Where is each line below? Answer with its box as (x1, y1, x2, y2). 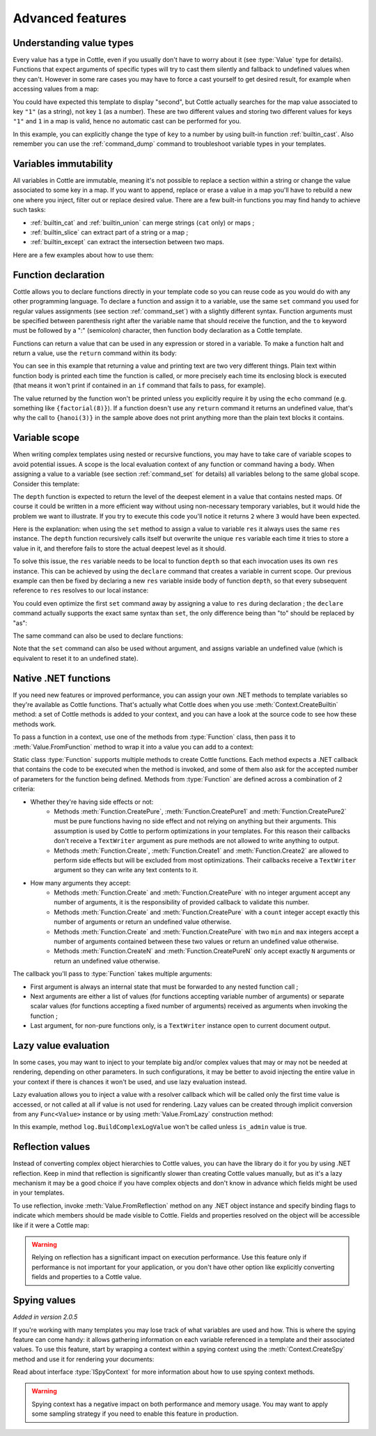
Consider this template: (13, 479, 80, 488)
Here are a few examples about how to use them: (13, 250, 154, 259)
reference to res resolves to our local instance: (13, 586, 149, 594)
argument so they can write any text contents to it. (54, 866, 198, 874)
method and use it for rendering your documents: (13, 1354, 155, 1363)
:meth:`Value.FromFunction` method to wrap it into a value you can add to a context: (13, 742, 254, 751)
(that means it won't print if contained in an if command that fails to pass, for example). (13, 381, 266, 390)
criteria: (13, 785, 36, 793)
